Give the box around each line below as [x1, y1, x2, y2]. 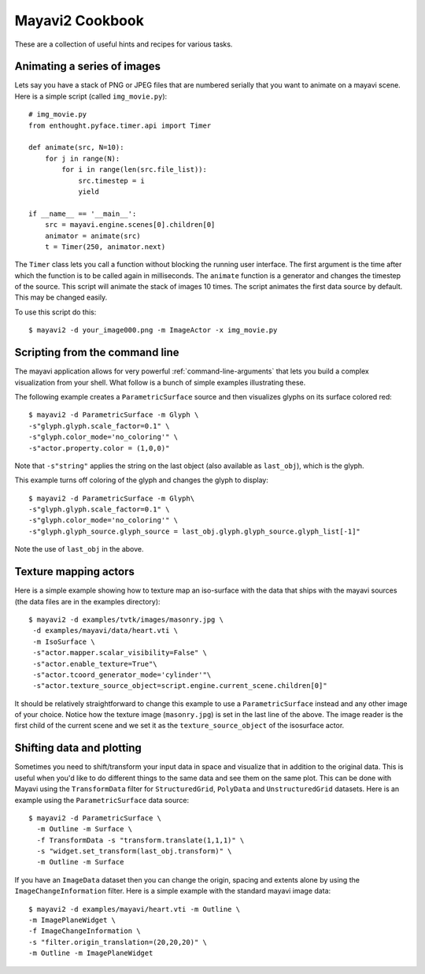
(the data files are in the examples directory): [14, 597, 161, 606]
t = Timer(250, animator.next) [44, 242, 166, 251]
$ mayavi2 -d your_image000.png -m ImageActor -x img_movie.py [28, 325, 278, 335]
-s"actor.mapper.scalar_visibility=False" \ [32, 649, 208, 657]
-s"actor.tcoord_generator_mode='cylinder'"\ [32, 670, 212, 679]
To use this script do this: [14, 307, 97, 317]
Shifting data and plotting [14, 742, 142, 755]
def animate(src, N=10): [28, 143, 124, 152]
